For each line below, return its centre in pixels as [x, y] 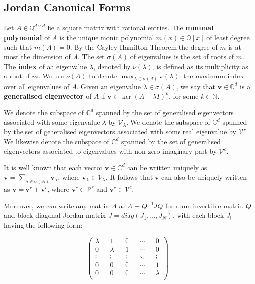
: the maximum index [211, 76]
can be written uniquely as [167, 167]
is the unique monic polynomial [107, 37]
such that [18, 47]
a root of [17, 76]
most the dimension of [37, 56]
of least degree [228, 37]
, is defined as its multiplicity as [200, 66]
